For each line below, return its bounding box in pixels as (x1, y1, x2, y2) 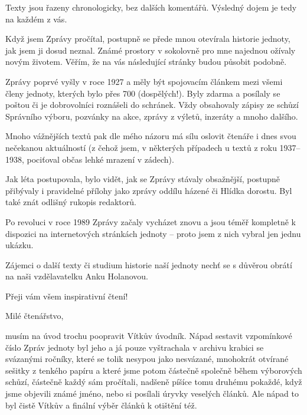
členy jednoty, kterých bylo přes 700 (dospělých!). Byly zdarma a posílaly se (5, 87, 280, 99)
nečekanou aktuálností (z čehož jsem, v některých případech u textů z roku (5, 141, 277, 153)
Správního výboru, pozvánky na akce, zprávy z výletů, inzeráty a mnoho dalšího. (5, 110, 298, 122)
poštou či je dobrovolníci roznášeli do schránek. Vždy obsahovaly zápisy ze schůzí (5, 98, 299, 111)
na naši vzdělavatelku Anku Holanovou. (5, 270, 148, 282)
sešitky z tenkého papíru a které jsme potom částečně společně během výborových (5, 364, 302, 376)
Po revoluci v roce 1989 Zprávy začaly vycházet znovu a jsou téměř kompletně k (5, 215, 296, 228)
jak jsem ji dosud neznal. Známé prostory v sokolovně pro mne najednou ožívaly (5, 44, 296, 56)
